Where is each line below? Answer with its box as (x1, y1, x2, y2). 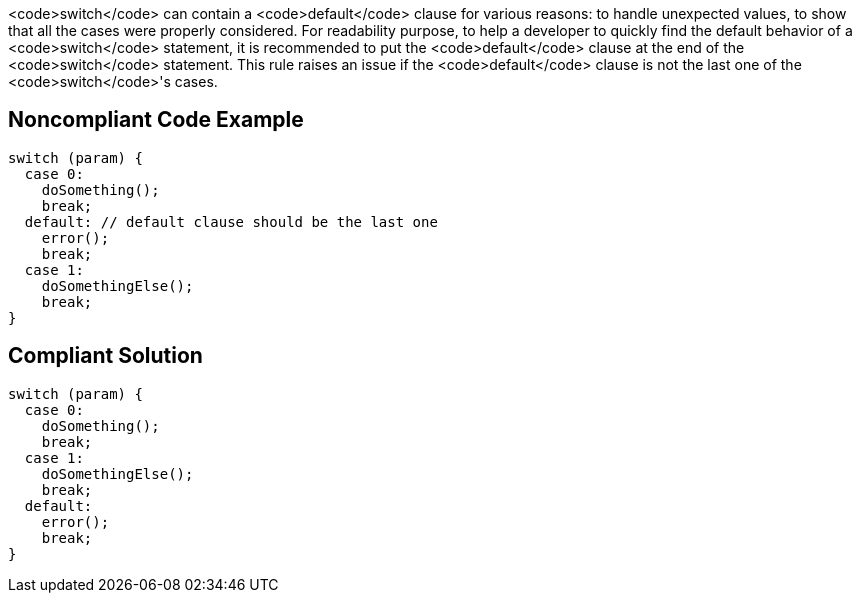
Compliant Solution (8, 343, 203, 369)
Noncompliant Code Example (8, 107, 304, 133)
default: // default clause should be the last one (24, 213, 438, 230)
